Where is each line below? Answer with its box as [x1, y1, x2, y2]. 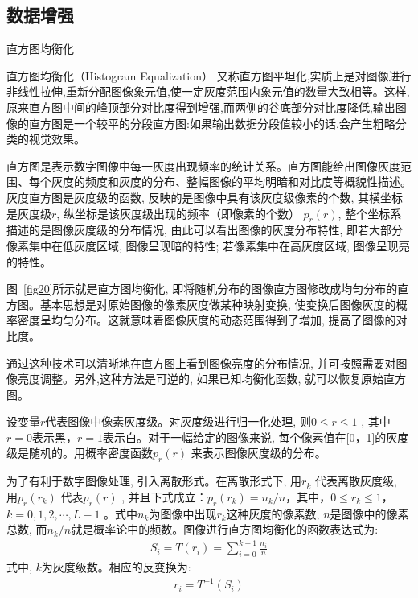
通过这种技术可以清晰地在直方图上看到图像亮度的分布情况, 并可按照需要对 [6, 354, 396, 371]
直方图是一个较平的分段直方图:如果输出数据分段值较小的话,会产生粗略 [28, 114, 395, 131]
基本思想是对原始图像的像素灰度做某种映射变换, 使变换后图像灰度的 [39, 295, 396, 312]
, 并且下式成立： [121, 488, 207, 505]
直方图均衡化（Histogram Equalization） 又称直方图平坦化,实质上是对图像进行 [6, 67, 412, 84]
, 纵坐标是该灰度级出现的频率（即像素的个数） [56, 204, 300, 221]
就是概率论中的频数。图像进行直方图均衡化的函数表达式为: [71, 521, 379, 538]
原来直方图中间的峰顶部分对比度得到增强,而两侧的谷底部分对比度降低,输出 [6, 98, 395, 115]
